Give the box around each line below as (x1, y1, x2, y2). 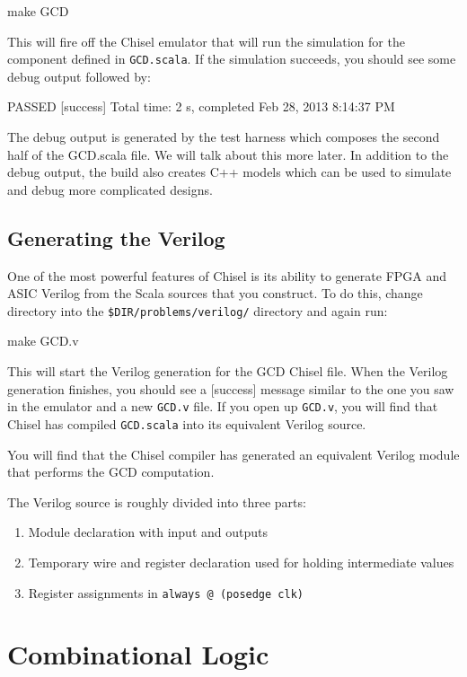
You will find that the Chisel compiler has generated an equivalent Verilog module (7, 444, 460, 463)
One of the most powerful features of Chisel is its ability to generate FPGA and (7, 266, 447, 285)
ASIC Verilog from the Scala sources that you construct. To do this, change (7, 284, 423, 303)
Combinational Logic (7, 636, 269, 673)
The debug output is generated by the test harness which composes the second (7, 127, 440, 146)
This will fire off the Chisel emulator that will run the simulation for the (7, 31, 405, 50)
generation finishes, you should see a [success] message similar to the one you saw (7, 379, 454, 398)
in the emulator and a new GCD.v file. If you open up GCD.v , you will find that (7, 397, 438, 416)
